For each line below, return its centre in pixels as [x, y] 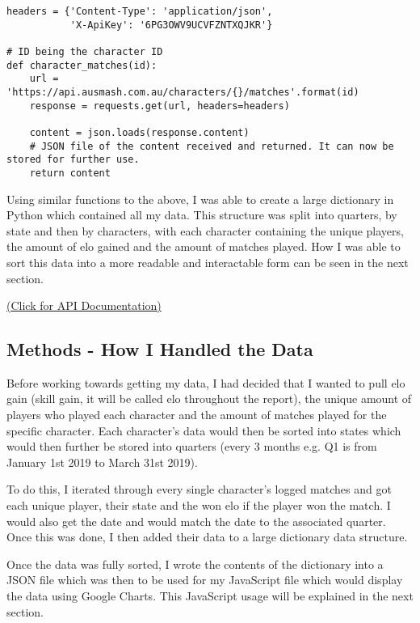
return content [70, 173]
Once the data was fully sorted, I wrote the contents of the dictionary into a [195, 564]
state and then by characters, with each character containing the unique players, [205, 230]
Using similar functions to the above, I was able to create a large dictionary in [200, 199]
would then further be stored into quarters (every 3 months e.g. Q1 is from [192, 446]
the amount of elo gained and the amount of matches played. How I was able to [204, 246]
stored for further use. [73, 160]
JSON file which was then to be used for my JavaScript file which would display [205, 580]
